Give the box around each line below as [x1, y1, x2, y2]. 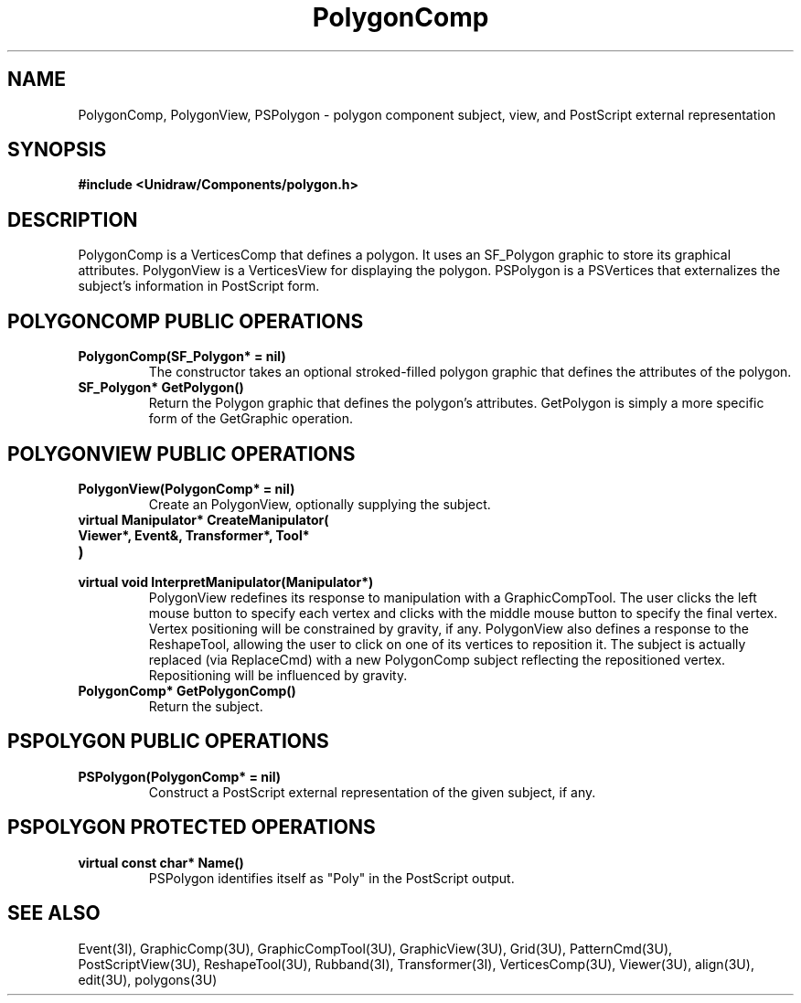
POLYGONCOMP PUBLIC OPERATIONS [7, 309, 364, 333]
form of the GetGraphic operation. [148, 411, 353, 427]
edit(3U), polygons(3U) [78, 971, 218, 987]
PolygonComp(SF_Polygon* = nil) [78, 348, 286, 365]
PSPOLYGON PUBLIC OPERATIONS [7, 730, 329, 753]
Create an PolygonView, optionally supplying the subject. [148, 496, 491, 512]
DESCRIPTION [7, 208, 138, 231]
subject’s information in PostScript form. [78, 278, 320, 294]
